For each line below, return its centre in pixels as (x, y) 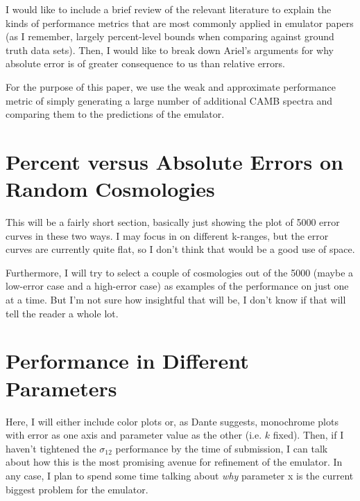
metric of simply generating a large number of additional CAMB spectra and (169, 100)
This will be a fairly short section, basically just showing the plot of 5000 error (173, 222)
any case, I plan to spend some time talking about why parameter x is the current (180, 475)
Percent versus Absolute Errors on (174, 161)
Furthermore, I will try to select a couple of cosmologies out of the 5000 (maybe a (180, 272)
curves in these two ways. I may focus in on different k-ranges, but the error (167, 235)
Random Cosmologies (110, 189)
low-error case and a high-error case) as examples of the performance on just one (177, 286)
